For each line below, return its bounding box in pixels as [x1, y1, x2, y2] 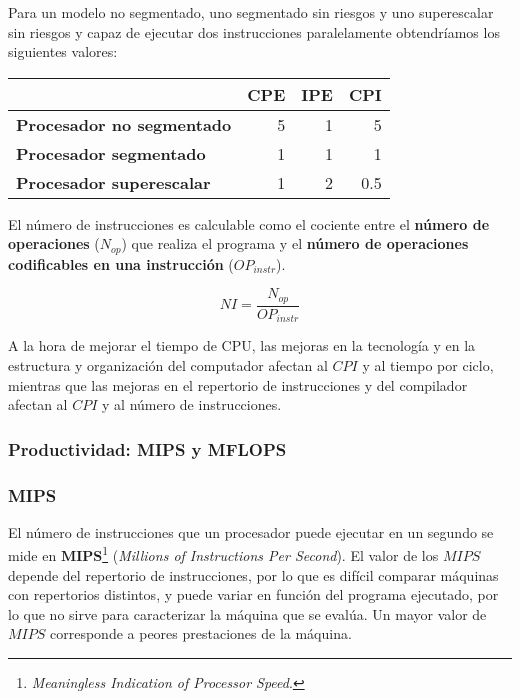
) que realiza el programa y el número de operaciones [121, 233, 469, 254]
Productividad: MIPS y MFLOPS [8, 436, 287, 461]
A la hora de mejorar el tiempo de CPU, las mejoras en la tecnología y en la [8, 335, 476, 356]
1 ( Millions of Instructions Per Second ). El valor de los [102, 542, 439, 566]
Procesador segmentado [16, 141, 206, 165]
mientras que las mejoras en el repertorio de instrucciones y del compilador [8, 374, 468, 395]
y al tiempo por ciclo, [362, 354, 494, 375]
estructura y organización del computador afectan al [8, 354, 328, 375]
